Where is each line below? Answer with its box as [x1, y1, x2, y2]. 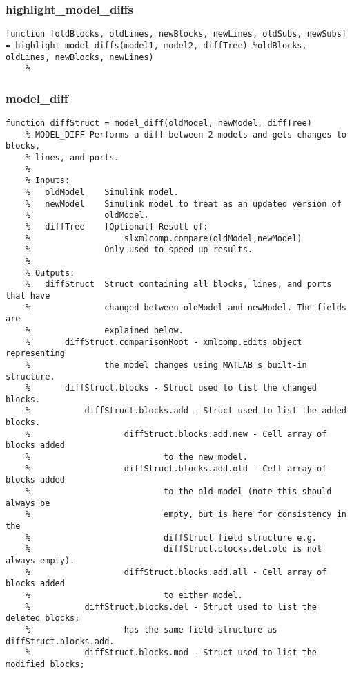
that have [6, 290, 50, 301]
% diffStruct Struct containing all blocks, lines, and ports [25, 279, 332, 290]
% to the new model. [25, 452, 248, 462]
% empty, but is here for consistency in [25, 509, 346, 520]
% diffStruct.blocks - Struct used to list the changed [25, 383, 317, 393]
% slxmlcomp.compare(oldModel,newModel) [25, 233, 302, 243]
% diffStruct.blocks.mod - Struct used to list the [25, 648, 317, 658]
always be [6, 498, 50, 508]
